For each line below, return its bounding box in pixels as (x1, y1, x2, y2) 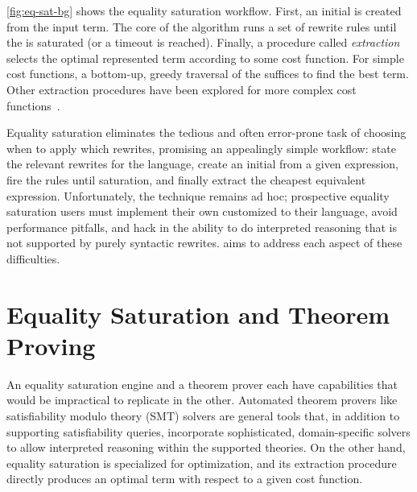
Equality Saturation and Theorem (6, 297, 390, 330)
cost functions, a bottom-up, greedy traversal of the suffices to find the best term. (6, 65, 409, 82)
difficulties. (6, 250, 60, 267)
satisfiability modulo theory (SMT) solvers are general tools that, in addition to (6, 407, 400, 424)
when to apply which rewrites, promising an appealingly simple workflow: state (6, 139, 396, 156)
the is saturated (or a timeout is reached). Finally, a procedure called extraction (6, 34, 400, 51)
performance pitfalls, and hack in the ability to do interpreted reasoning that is (6, 218, 398, 235)
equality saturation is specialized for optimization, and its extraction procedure (6, 454, 397, 471)
